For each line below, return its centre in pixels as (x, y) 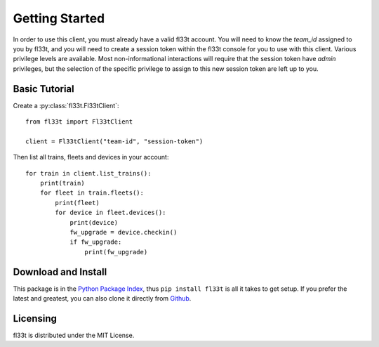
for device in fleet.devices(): (111, 213)
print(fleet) (77, 203)
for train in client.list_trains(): (88, 173)
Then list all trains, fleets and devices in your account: (91, 157)
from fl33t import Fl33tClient (79, 122)
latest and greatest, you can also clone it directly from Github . (102, 298)
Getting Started (59, 18)
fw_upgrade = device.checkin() (124, 232)
